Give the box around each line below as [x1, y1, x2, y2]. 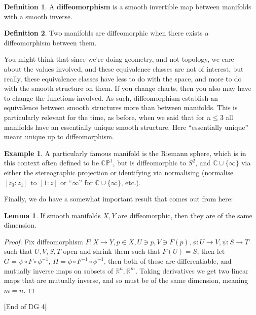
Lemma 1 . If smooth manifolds [4, 210, 101, 220]
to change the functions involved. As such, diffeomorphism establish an [4, 92, 218, 103]
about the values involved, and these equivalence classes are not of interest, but [4, 63, 244, 74]
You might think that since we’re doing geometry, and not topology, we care [4, 54, 234, 64]
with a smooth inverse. [4, 11, 73, 21]
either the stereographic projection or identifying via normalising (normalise [4, 167, 233, 177]
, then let [197, 246, 225, 256]
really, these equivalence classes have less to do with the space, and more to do [4, 73, 242, 83]
